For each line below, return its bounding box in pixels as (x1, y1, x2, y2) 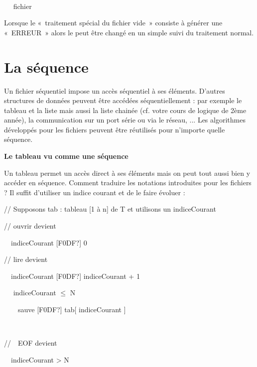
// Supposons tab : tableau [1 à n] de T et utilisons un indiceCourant (4, 204, 216, 214)
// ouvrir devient (4, 221, 56, 231)
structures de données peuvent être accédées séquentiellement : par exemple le (4, 95, 242, 106)
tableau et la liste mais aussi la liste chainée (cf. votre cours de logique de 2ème (4, 105, 247, 115)
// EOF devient (4, 338, 57, 348)
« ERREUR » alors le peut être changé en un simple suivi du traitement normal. (4, 27, 254, 37)
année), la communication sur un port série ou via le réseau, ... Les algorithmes (4, 115, 246, 125)
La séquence (4, 56, 89, 77)
